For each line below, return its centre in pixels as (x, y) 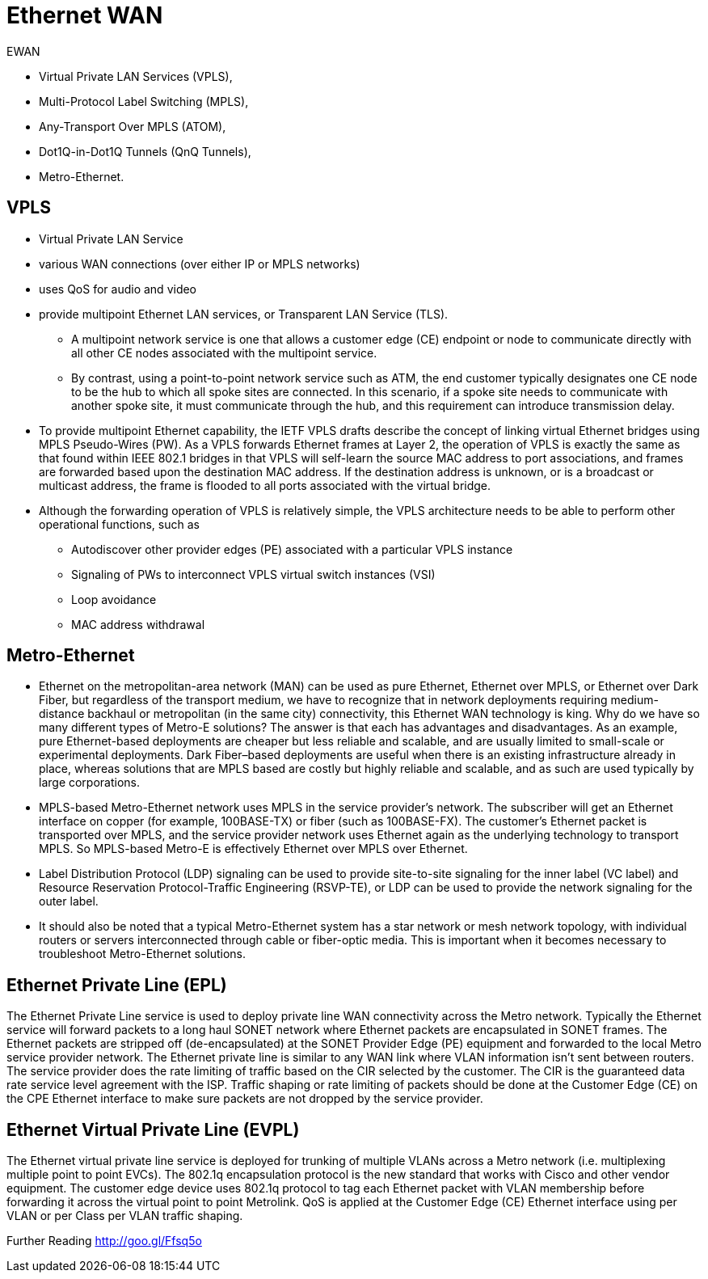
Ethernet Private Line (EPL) (117, 985)
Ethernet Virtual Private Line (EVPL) (153, 1129)
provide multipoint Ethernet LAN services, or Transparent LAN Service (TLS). (244, 314)
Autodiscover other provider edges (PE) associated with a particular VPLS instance (292, 549)
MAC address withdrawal (138, 624)
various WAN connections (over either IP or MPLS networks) (200, 264)
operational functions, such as (119, 524)
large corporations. (90, 783)
